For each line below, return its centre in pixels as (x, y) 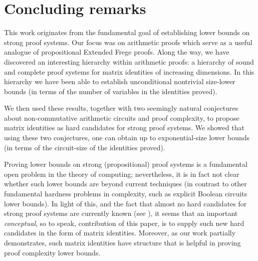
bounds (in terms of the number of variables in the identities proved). (111, 91)
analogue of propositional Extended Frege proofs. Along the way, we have (117, 52)
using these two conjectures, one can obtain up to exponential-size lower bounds (127, 138)
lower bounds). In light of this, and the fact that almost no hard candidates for (125, 203)
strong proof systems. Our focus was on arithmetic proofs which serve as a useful (128, 42)
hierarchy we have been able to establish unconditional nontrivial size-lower (120, 81)
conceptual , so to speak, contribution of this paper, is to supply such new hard (124, 223)
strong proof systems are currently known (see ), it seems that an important (121, 213)
